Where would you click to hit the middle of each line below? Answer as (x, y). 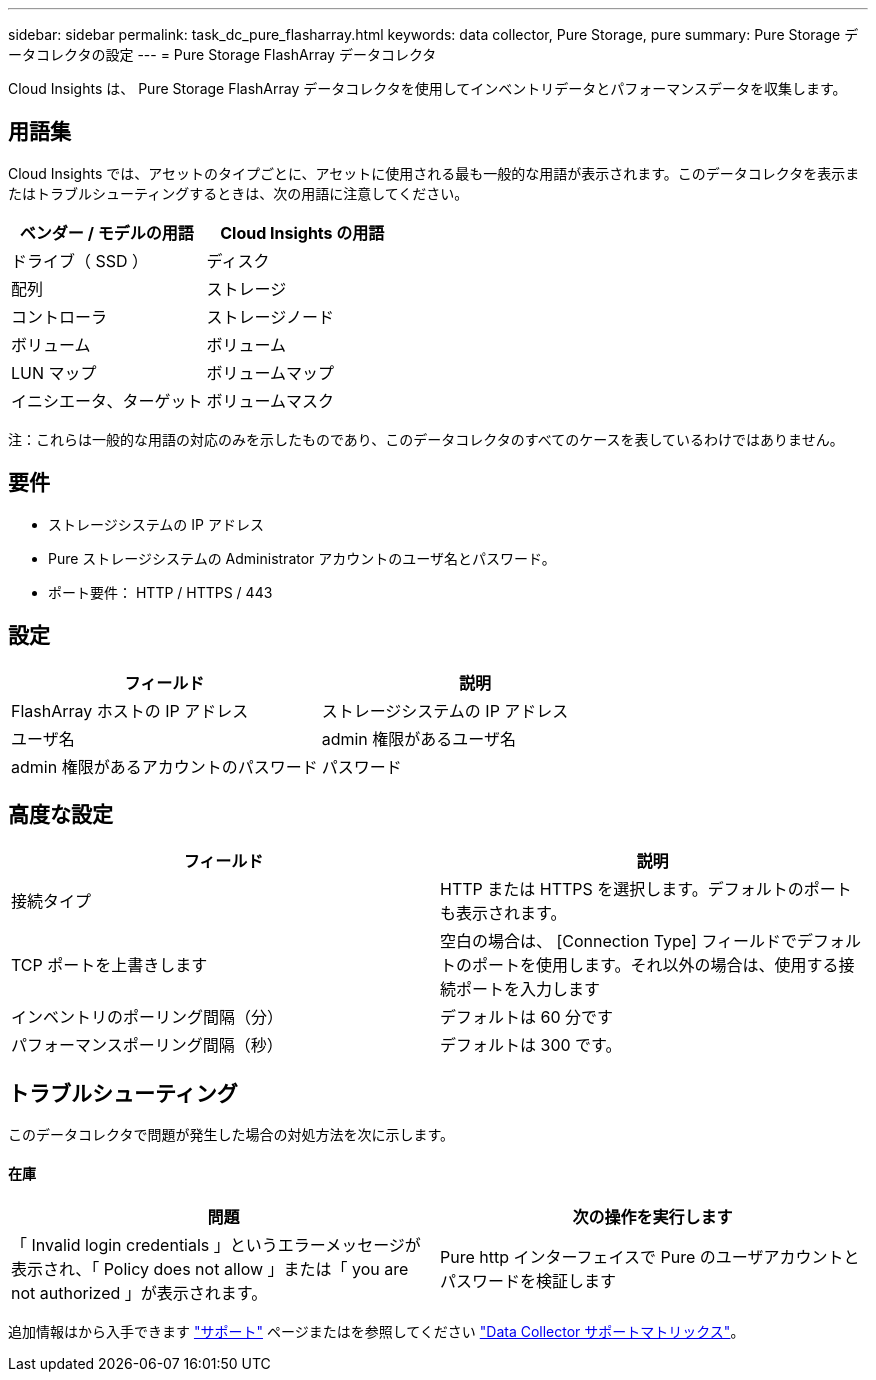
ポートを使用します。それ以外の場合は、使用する (655, 965)
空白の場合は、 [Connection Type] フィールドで (619, 941)
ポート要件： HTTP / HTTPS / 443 (160, 592)
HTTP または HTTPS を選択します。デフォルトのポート (646, 889)
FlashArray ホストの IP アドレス (130, 710)
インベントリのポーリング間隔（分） (147, 1017)
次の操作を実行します (652, 1217)
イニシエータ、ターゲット (107, 400)
